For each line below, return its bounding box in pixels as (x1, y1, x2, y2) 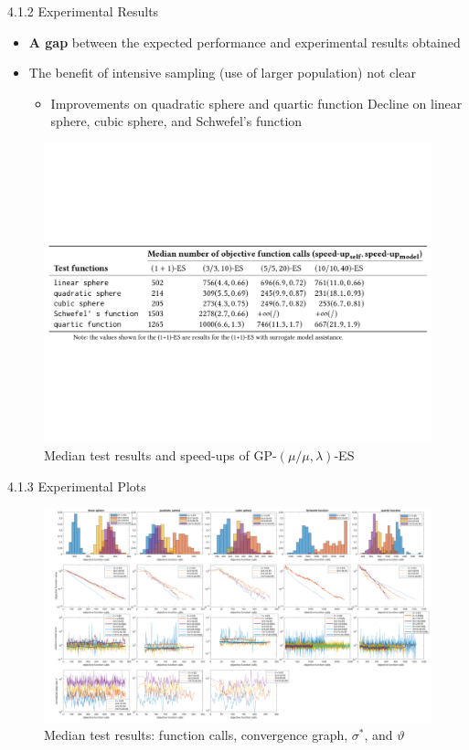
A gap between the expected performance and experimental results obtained (28, 32, 461, 51)
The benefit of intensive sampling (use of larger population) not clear (28, 63, 416, 82)
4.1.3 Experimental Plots (7, 476, 146, 495)
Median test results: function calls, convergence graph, (44, 725, 348, 745)
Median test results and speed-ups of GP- (44, 446, 277, 465)
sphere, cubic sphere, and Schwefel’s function (50, 111, 303, 131)
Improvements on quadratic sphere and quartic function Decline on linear (50, 93, 463, 112)
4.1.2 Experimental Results (7, 2, 159, 20)
